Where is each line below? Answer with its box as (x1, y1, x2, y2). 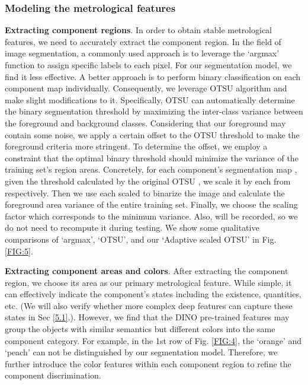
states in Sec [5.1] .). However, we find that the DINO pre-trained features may (5, 311, 290, 323)
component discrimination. (5, 369, 101, 381)
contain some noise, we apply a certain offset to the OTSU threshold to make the (5, 128, 300, 141)
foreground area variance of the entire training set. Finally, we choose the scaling (5, 198, 298, 211)
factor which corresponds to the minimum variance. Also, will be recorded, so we (5, 209, 298, 222)
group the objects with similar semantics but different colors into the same (5, 323, 275, 335)
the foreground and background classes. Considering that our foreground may (5, 116, 286, 129)
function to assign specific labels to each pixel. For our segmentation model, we (5, 59, 292, 71)
